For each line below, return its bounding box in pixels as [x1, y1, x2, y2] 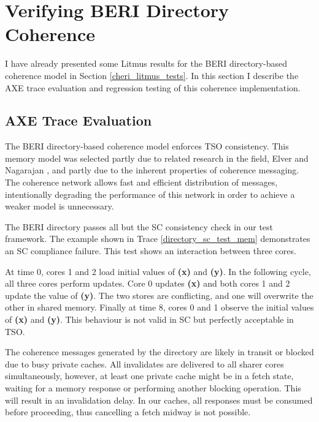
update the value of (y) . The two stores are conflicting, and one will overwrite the [5, 288, 313, 301]
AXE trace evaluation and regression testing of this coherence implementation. [5, 81, 301, 94]
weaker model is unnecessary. [5, 200, 114, 213]
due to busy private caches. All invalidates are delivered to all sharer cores [5, 357, 284, 370]
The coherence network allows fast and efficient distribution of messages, [5, 176, 278, 189]
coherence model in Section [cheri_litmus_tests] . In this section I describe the [5, 69, 299, 81]
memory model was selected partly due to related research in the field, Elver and [5, 151, 309, 164]
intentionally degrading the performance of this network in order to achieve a [5, 187, 295, 200]
